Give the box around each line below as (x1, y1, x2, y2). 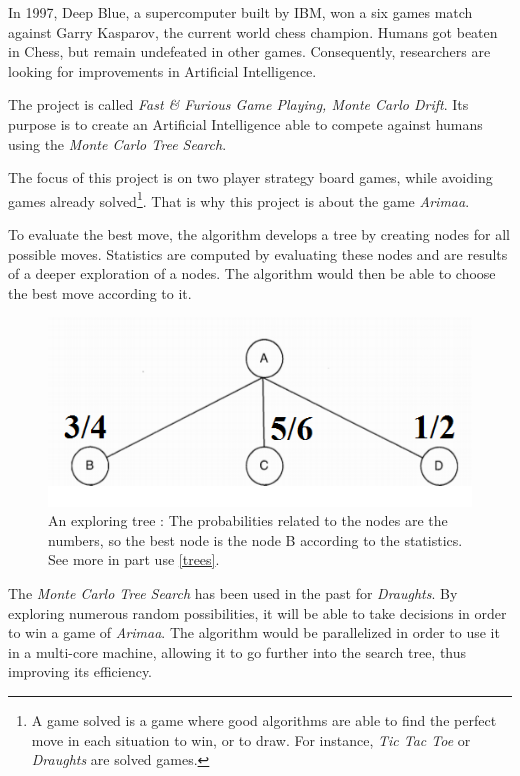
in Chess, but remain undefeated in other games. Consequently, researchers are (8, 41, 491, 62)
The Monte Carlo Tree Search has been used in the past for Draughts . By (8, 582, 458, 603)
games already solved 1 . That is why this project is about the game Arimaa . (8, 187, 470, 211)
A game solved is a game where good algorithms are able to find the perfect (31, 709, 497, 730)
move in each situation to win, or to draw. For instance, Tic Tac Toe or (31, 729, 471, 750)
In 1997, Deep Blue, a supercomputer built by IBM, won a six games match (8, 2, 473, 22)
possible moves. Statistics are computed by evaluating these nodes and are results (8, 243, 508, 264)
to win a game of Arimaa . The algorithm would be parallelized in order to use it (8, 622, 500, 643)
